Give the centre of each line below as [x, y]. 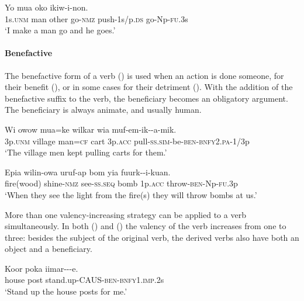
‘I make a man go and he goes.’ [60, 30]
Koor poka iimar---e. [42, 268]
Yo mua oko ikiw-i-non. [46, 7]
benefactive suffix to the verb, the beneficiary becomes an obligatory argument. [146, 98]
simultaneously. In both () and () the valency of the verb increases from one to [146, 226]
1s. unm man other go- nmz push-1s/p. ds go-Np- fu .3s [96, 18]
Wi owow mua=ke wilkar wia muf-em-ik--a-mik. [91, 129]
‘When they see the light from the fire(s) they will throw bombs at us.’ [131, 194]
